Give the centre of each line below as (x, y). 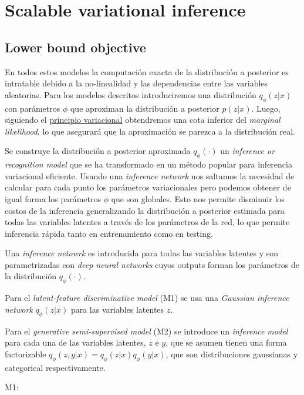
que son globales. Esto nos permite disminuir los (198, 198)
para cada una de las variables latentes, (75, 342)
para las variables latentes (117, 309)
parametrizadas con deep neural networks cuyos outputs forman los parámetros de (152, 264)
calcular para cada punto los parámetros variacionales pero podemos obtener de (148, 187)
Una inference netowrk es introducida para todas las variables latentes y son (142, 253)
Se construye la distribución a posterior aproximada (98, 151)
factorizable (26, 354)
